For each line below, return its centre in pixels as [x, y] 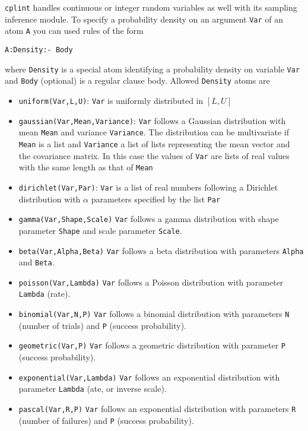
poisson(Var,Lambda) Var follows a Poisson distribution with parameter [151, 282]
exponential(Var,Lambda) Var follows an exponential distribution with [149, 377]
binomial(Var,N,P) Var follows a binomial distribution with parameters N [154, 314]
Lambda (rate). [45, 294]
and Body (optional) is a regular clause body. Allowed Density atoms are [137, 80]
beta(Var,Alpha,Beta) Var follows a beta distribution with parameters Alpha [161, 250]
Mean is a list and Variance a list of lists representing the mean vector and [154, 143]
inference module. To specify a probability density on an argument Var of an [144, 19]
